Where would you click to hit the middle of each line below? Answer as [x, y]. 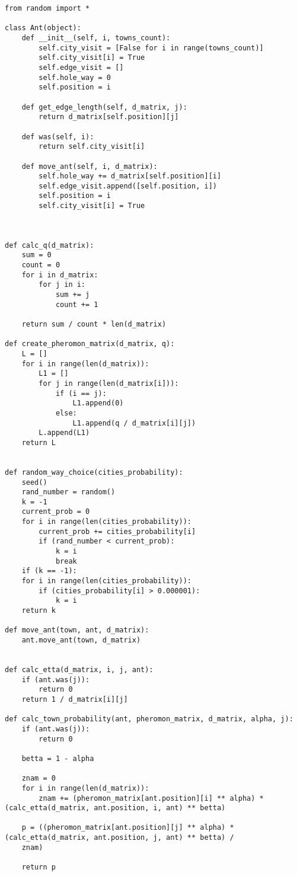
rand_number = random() [68, 492]
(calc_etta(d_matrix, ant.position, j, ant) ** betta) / [119, 838]
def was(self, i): [58, 137]
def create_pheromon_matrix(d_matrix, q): [90, 344]
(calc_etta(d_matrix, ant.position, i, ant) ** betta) [115, 808]
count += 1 [77, 304]
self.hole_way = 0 [75, 77]
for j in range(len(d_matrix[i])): [109, 383]
